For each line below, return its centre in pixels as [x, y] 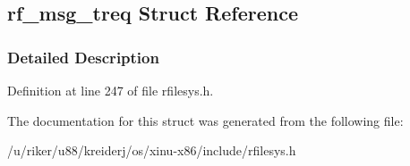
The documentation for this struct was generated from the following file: [205, 120]
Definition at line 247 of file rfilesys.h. [111, 90]
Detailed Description [83, 57]
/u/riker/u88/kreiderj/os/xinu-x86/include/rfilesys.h [152, 150]
